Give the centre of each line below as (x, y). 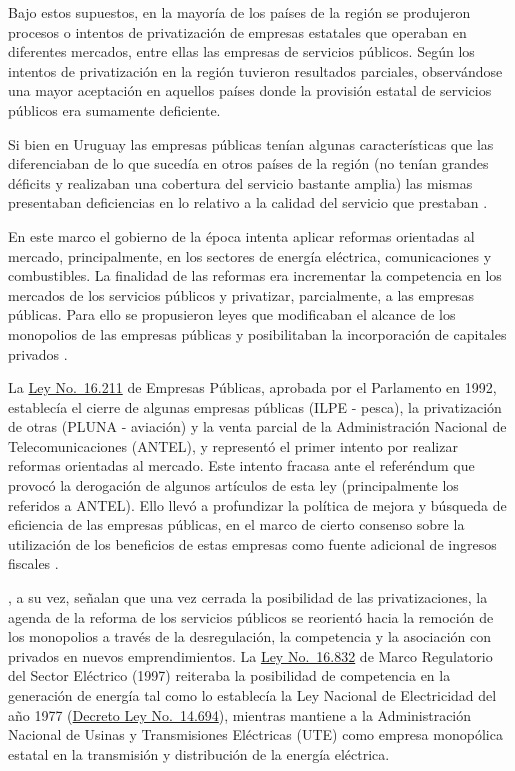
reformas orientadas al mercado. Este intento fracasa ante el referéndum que (241, 465)
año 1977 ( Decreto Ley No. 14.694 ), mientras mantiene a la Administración (240, 714)
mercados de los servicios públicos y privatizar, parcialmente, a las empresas (241, 294)
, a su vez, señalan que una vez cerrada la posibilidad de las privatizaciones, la (248, 597)
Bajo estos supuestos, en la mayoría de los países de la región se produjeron (239, 12)
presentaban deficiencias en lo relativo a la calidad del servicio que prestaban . (248, 202)
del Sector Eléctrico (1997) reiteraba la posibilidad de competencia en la (229, 675)
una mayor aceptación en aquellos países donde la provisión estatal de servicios (250, 90)
